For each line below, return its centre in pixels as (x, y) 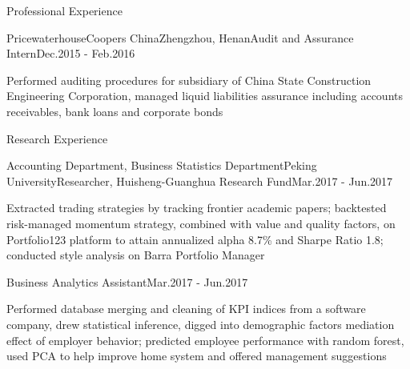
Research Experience (57, 138)
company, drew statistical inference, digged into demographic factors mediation (201, 324)
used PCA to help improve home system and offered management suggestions (197, 356)
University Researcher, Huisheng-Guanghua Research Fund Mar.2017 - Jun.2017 (200, 180)
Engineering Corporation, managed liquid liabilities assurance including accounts (205, 96)
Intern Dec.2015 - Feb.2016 (71, 53)
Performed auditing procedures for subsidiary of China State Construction (189, 80)
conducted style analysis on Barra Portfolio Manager (136, 255)
